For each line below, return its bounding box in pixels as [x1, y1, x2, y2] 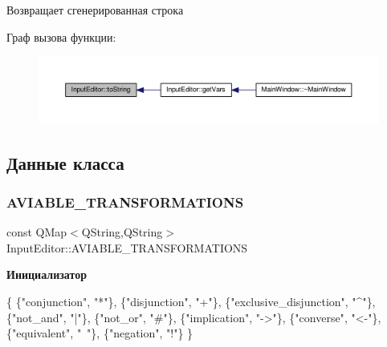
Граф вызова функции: [6, 28, 116, 45]
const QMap [6, 224, 67, 240]
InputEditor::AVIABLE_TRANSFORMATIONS [6, 239, 248, 256]
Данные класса [6, 150, 124, 175]
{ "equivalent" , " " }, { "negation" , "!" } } [6, 325, 193, 341]
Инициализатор [6, 266, 87, 283]
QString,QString [81, 224, 163, 240]
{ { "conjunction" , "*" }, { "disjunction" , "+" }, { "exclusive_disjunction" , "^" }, [6, 293, 376, 310]
